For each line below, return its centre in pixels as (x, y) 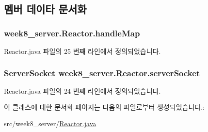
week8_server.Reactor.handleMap (72, 33)
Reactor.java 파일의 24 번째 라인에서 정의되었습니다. (82, 91)
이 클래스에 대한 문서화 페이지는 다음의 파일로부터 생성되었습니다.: (104, 107)
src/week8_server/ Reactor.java (50, 123)
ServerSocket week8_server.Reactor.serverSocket (102, 73)
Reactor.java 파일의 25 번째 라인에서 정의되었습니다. (82, 51)
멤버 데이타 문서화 (45, 9)
